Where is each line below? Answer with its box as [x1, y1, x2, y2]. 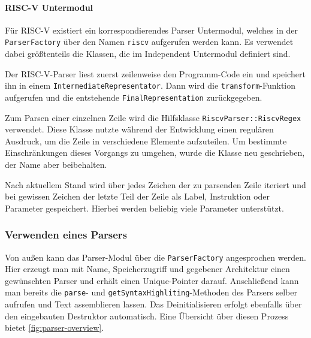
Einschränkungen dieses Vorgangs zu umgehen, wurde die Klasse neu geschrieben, [5, 146, 305, 159]
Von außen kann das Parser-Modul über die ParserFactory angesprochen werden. [5, 251, 306, 263]
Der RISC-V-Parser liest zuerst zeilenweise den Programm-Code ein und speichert [5, 67, 306, 80]
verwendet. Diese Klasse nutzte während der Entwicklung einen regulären [5, 123, 274, 135]
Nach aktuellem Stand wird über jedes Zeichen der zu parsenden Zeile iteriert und [5, 178, 306, 191]
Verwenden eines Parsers [5, 227, 128, 242]
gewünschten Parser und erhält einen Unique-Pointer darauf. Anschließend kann [5, 274, 299, 286]
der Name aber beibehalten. [5, 158, 107, 170]
